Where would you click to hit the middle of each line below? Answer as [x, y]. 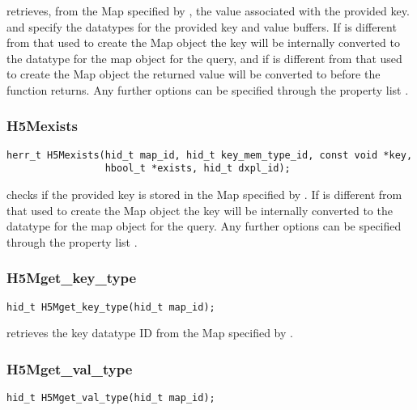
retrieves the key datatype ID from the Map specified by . [150, 333]
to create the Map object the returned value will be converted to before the [194, 74]
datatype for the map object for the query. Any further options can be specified [204, 226]
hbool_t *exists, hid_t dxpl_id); [198, 169]
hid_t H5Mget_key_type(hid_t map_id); [111, 307]
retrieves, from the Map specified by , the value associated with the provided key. [208, 11]
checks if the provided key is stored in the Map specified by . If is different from [204, 194]
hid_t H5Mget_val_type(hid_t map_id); [111, 398]
